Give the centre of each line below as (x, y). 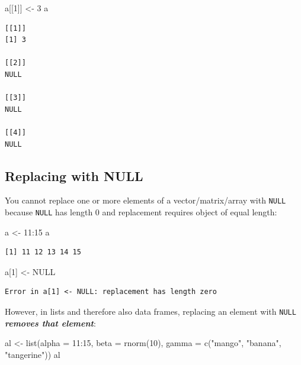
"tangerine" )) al (33, 354)
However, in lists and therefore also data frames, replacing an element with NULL (150, 311)
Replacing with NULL (74, 175)
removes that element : (50, 323)
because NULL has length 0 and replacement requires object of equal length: (141, 211)
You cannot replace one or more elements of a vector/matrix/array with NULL (145, 200)
